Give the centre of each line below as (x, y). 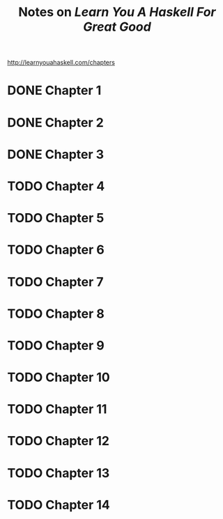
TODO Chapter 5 (56, 218)
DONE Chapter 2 (56, 122)
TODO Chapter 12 (59, 441)
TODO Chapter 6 (56, 250)
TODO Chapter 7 (55, 282)
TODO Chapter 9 (56, 345)
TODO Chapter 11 (57, 409)
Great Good (117, 27)
